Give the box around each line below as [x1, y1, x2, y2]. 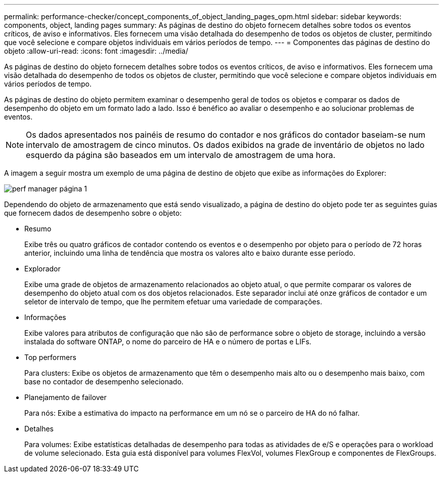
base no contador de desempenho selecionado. [24, 377, 184, 386]
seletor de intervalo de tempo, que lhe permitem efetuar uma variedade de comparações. [24, 297, 322, 306]
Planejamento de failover [24, 393, 107, 402]
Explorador [24, 264, 61, 273]
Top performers [24, 353, 76, 362]
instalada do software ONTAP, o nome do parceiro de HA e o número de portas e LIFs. [24, 337, 312, 346]
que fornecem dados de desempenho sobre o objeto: [4, 209, 182, 217]
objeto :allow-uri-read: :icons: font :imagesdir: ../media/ [4, 47, 188, 55]
